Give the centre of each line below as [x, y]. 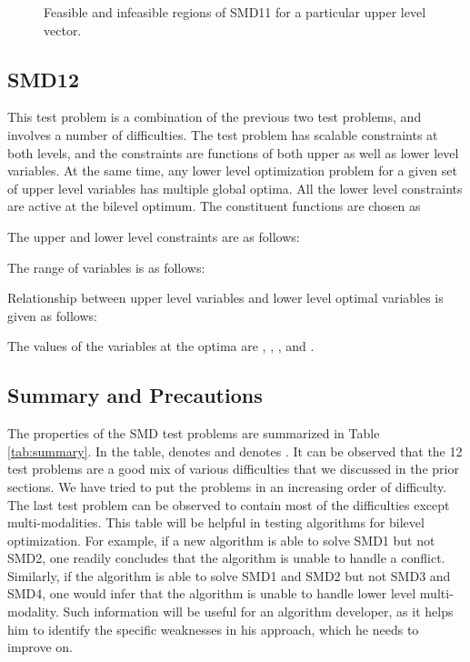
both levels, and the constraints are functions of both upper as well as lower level [233, 152]
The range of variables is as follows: [106, 267]
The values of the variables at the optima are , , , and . [161, 346]
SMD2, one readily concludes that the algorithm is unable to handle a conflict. [226, 558]
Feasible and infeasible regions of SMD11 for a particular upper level [235, 12]
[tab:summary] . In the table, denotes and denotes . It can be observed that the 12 [235, 451]
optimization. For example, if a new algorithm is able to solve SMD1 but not [221, 540]
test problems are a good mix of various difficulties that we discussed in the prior [233, 469]
